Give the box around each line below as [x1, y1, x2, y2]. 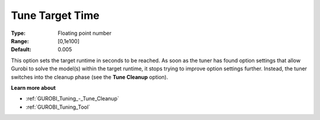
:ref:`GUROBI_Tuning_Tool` [25, 103, 91, 111]
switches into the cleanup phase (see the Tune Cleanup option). [11, 73, 168, 80]
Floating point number [57, 30, 112, 37]
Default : [11, 46, 32, 53]
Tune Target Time [11, 9, 100, 22]
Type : [11, 30, 26, 37]
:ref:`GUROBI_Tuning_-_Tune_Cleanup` [25, 95, 120, 102]
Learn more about [11, 84, 56, 91]
